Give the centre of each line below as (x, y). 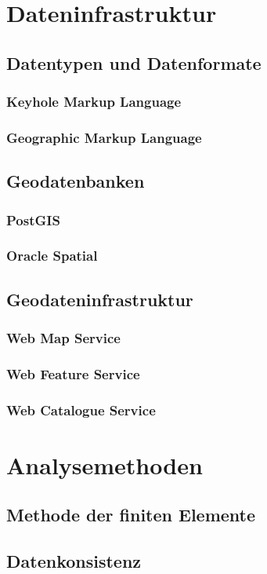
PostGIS (33, 219)
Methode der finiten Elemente (131, 515)
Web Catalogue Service (81, 409)
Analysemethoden (105, 464)
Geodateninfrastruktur (100, 299)
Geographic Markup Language (104, 137)
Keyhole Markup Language (94, 102)
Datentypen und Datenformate (134, 62)
